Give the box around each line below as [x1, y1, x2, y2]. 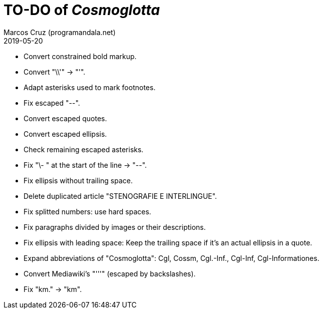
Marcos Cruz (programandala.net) [4, 28, 116, 37]
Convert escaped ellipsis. [24, 129, 107, 138]
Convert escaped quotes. [24, 114, 107, 123]
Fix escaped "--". [24, 98, 80, 107]
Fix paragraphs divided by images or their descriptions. [24, 222, 206, 231]
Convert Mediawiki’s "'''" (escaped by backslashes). [24, 269, 196, 278]
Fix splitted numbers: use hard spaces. [24, 207, 151, 216]
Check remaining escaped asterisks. [24, 145, 144, 154]
